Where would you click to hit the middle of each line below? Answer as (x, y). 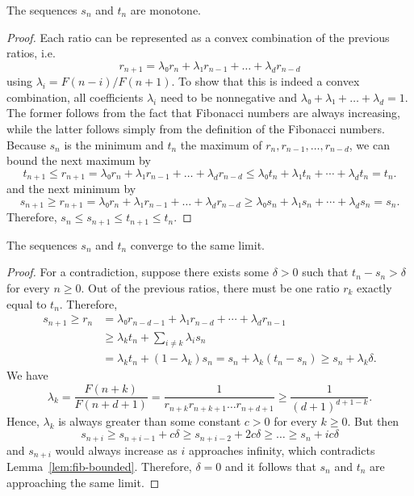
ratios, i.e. (31, 53)
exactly (374, 287)
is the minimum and (114, 144)
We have (27, 375)
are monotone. (165, 10)
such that (325, 272)
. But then (373, 421)
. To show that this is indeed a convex (266, 81)
